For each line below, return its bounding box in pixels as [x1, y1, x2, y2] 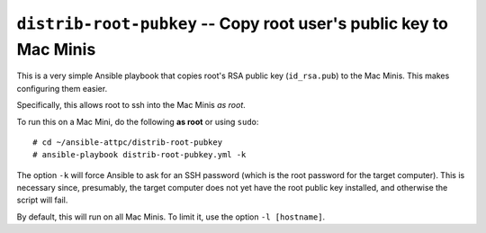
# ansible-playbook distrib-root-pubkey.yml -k [32, 149, 247, 160]
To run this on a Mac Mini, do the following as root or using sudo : [16, 116, 259, 127]
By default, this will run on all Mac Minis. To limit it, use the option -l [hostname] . [16, 211, 326, 222]
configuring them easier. [16, 83, 108, 94]
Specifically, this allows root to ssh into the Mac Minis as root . [16, 100, 247, 111]
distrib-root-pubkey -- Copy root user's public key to [16, 13, 449, 33]
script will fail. [16, 194, 68, 206]
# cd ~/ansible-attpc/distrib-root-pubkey [32, 137, 223, 148]
